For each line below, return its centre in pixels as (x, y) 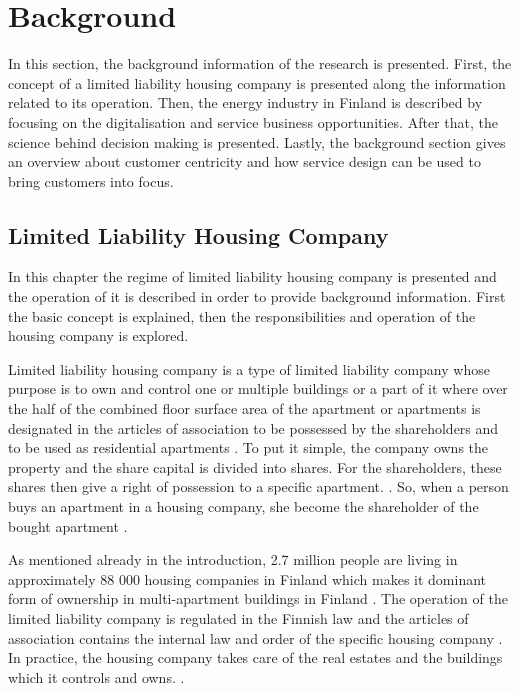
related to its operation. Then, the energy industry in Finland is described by (245, 102)
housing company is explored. (98, 335)
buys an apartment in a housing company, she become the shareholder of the (243, 506)
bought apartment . (68, 525)
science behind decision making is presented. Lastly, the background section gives (257, 141)
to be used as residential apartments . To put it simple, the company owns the (248, 447)
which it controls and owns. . (96, 676)
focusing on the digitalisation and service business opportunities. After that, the (253, 121)
